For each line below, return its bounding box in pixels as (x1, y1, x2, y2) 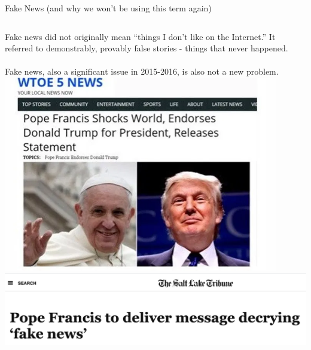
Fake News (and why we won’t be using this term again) (5, 2, 212, 14)
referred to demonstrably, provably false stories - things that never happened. (5, 42, 288, 54)
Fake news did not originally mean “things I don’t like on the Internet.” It (5, 30, 276, 42)
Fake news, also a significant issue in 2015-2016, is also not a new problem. (5, 65, 279, 78)
